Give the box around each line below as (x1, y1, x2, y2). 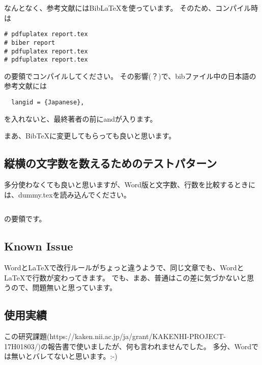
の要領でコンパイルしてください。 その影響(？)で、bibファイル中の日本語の (4, 70, 256, 81)
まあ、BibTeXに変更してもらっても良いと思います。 (4, 130, 176, 141)
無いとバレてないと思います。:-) (11, 351, 118, 361)
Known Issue (4, 238, 73, 254)
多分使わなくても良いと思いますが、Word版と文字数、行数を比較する (4, 179, 235, 190)
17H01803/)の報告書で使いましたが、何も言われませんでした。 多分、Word (4, 341, 252, 351)
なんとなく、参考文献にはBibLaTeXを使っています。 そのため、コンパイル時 (4, 3, 258, 13)
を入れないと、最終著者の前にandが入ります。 (4, 113, 157, 124)
